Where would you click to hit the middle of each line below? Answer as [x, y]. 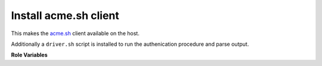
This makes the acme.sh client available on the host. [75, 33]
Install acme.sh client [65, 15]
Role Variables [29, 55]
